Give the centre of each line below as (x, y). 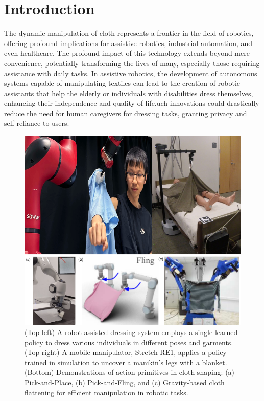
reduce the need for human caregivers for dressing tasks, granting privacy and (126, 113)
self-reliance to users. (37, 123)
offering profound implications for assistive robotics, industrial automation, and (128, 43)
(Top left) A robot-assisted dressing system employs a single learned (131, 332)
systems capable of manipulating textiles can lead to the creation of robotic (122, 83)
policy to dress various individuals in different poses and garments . (129, 342)
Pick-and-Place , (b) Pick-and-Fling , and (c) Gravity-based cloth (125, 382)
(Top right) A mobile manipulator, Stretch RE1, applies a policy (126, 352)
